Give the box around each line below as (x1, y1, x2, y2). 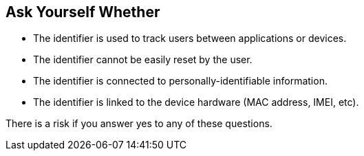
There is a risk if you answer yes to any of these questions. (6, 118, 272, 130)
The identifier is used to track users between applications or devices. (33, 32, 347, 45)
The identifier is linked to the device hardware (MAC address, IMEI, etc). (33, 96, 359, 109)
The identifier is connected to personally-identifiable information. (33, 75, 328, 87)
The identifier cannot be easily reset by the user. (33, 54, 253, 66)
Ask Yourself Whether (6, 3, 160, 21)
